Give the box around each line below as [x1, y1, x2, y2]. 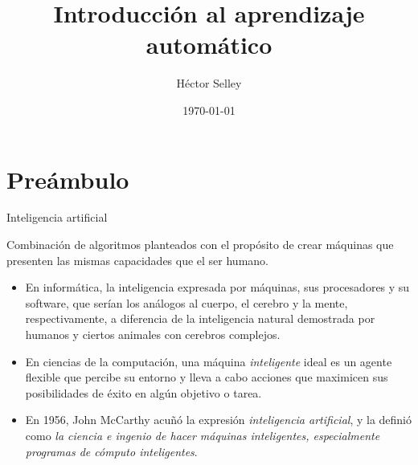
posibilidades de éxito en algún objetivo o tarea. [25, 384, 262, 401]
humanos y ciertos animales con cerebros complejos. [25, 326, 281, 342]
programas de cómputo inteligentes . [25, 443, 198, 459]
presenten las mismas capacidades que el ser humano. [6, 251, 268, 268]
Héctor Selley [176, 75, 242, 92]
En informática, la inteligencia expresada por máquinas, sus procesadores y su [25, 279, 410, 296]
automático [145, 28, 273, 61]
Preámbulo [6, 162, 129, 195]
